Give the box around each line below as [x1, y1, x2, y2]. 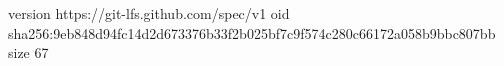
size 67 [8, 42, 49, 63]
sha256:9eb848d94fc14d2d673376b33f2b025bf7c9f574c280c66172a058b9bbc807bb [8, 22, 496, 43]
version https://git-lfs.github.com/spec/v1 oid [8, 3, 290, 23]
